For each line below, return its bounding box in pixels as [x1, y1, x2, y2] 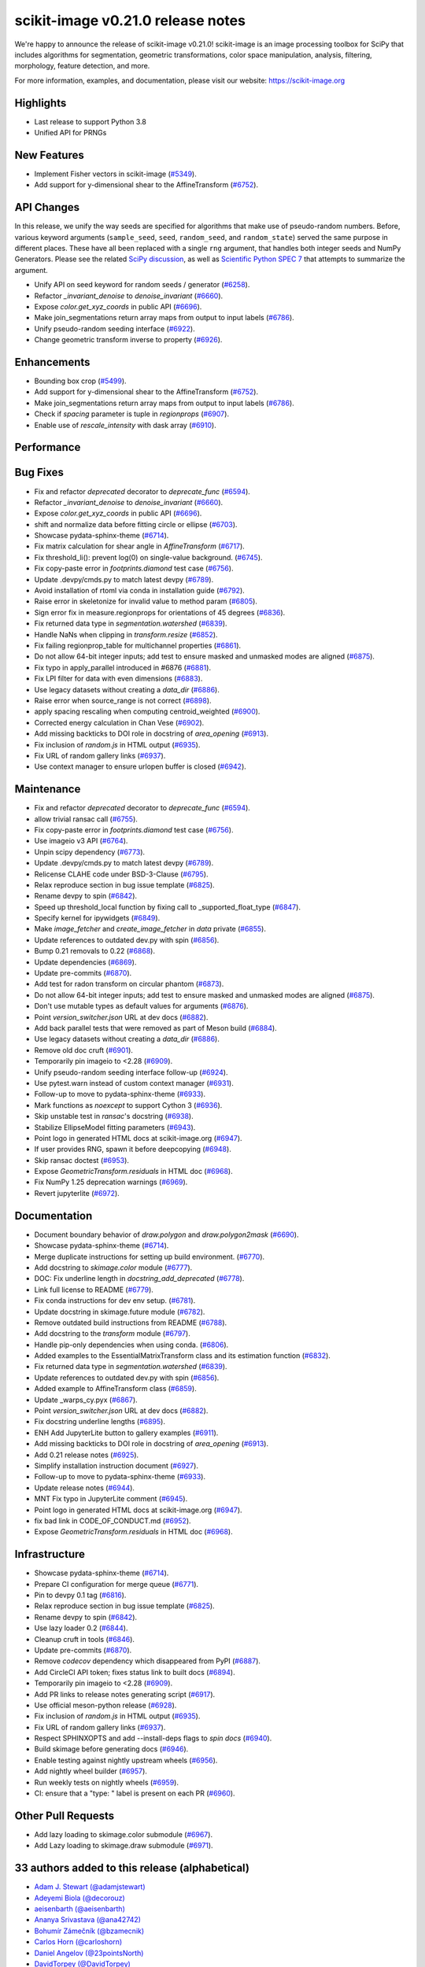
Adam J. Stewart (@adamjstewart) [34, 1882, 146, 1891]
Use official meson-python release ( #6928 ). [34, 1700, 177, 1710]
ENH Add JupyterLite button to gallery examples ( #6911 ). [34, 1428, 219, 1437]
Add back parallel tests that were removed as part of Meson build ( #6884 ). [34, 1024, 277, 1032]
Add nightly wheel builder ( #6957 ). [34, 1766, 147, 1776]
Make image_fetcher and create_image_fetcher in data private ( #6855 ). [34, 924, 267, 934]
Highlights [14, 96, 67, 109]
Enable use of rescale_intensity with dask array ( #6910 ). [34, 420, 216, 430]
